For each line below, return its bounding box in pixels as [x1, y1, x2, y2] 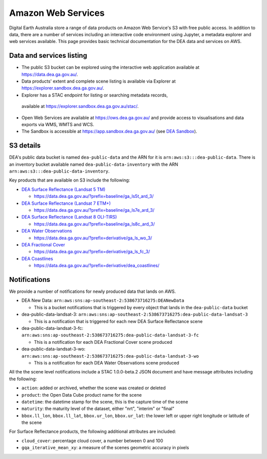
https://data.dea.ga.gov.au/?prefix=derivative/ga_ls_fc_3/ [34, 249, 150, 255]
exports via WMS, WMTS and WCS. [21, 121, 94, 127]
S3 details [9, 141, 41, 150]
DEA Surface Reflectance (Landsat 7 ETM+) [21, 200, 111, 206]
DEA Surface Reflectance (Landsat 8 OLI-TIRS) [21, 214, 117, 220]
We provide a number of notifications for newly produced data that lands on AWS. [9, 288, 176, 294]
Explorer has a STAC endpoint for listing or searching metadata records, [21, 92, 168, 98]
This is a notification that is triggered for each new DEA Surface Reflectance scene [34, 318, 203, 324]
